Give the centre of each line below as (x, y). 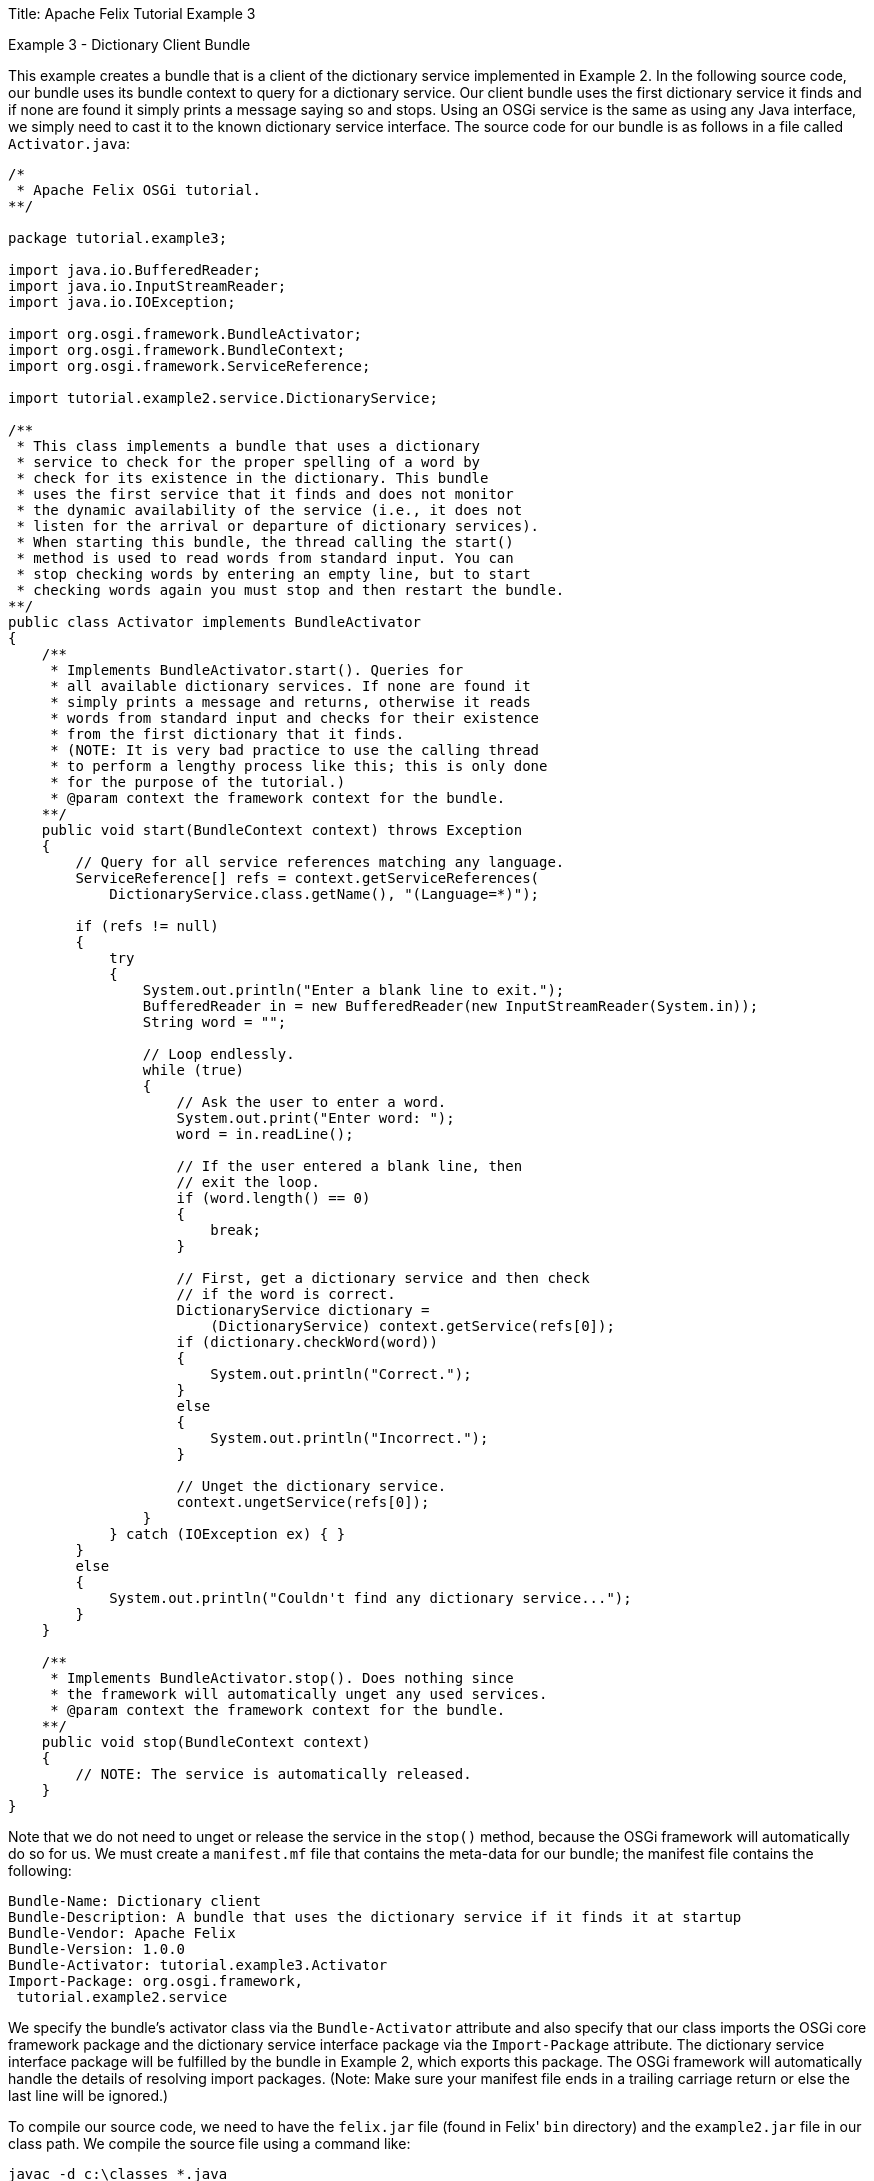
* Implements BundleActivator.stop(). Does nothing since (282, 1678)
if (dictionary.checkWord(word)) (307, 1342)
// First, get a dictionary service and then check (383, 1278)
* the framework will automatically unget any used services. (299, 1694)
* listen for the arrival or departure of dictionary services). (278, 526)
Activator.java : (69, 143)
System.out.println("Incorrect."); (349, 1438)
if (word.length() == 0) (273, 1198)
